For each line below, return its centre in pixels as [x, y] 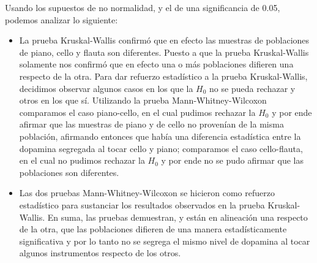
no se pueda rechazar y [252, 88]
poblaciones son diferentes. [69, 172]
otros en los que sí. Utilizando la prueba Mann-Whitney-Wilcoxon [143, 100]
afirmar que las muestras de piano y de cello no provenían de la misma [151, 124]
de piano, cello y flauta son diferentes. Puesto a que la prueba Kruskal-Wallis [164, 52]
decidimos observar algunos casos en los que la [106, 88]
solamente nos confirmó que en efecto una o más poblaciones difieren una [156, 64]
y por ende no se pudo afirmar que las [232, 160]
